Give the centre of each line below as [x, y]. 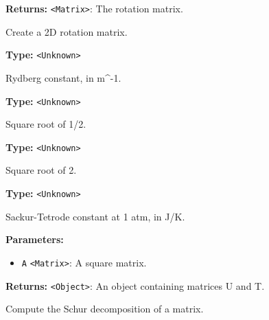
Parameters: [35, 239]
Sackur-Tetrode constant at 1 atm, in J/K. [95, 216]
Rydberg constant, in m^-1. [63, 77]
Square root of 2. [41, 170]
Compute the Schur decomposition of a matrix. [105, 309]
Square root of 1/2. [46, 124]
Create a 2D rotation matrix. [67, 31]
